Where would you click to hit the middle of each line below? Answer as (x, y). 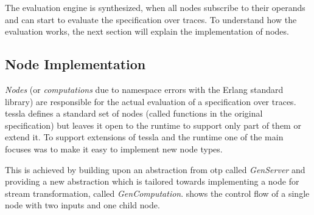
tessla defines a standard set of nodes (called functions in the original (134, 113)
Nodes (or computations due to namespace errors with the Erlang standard (144, 89)
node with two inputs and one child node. (82, 205)
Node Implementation (75, 64)
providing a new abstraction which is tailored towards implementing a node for (152, 181)
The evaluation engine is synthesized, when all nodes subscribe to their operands (155, 7)
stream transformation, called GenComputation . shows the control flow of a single (157, 193)
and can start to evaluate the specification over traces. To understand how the (151, 19)
